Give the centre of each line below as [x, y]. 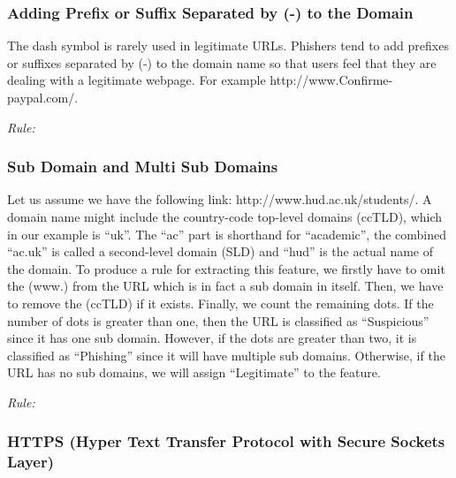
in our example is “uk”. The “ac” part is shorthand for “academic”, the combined [227, 234]
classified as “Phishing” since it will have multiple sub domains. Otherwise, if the [226, 355]
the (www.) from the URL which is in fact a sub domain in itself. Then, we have [225, 286]
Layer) [31, 462]
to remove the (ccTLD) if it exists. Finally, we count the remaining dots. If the [220, 303]
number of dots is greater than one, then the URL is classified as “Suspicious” [218, 320]
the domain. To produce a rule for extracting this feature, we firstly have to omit [226, 268]
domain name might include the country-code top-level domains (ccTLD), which [225, 216]
